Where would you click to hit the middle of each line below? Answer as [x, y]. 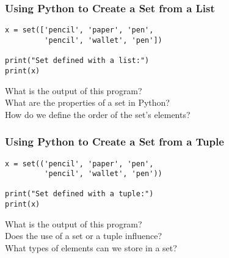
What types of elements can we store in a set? [91, 247]
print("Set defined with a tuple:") [79, 194]
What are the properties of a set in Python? [87, 102]
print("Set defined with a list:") [77, 61]
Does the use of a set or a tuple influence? [84, 236]
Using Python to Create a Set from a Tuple [114, 142]
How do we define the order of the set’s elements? [98, 114]
